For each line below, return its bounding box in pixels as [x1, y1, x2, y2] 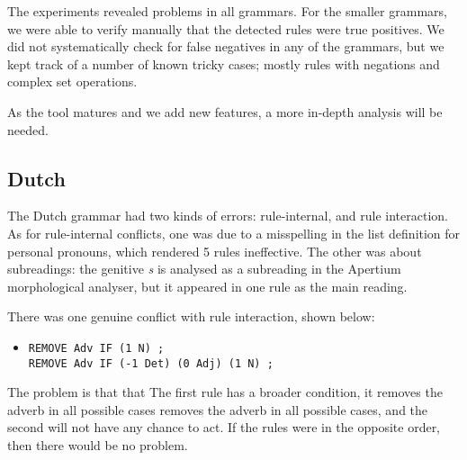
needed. [7, 120, 49, 139]
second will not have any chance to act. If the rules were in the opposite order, [7, 418, 441, 437]
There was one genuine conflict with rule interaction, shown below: [7, 307, 375, 326]
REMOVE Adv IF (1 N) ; [28, 341, 165, 355]
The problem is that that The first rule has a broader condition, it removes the [7, 383, 443, 401]
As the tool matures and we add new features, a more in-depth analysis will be [7, 102, 443, 121]
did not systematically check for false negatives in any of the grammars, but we [7, 37, 445, 56]
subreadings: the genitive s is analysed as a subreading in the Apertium [7, 259, 401, 278]
